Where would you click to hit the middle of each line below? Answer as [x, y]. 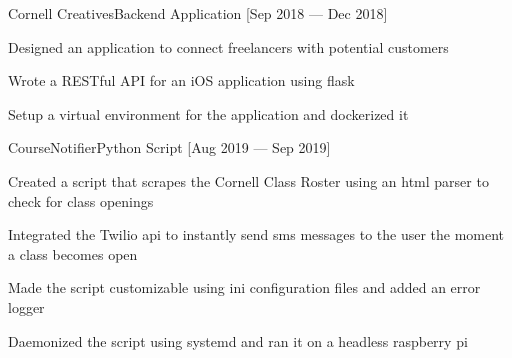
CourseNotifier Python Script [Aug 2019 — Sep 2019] [169, 147]
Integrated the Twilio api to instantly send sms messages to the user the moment [256, 234]
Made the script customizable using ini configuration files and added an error [244, 287]
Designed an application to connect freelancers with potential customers [228, 46]
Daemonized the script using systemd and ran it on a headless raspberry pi [238, 340]
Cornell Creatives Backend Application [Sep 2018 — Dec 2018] [198, 13]
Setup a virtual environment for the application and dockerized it [208, 113]
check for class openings [81, 200]
